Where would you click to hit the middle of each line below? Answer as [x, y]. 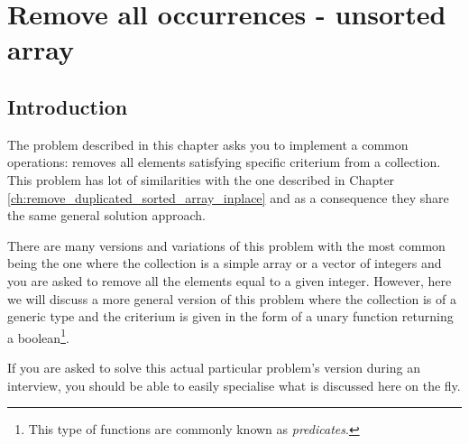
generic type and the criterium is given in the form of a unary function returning [230, 316]
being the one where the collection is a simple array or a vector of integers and [225, 263]
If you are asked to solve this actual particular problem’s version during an [214, 367]
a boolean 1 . [38, 336]
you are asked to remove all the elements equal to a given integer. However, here [230, 280]
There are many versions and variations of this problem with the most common [226, 245]
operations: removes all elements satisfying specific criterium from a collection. [224, 162]
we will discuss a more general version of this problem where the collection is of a [232, 298]
